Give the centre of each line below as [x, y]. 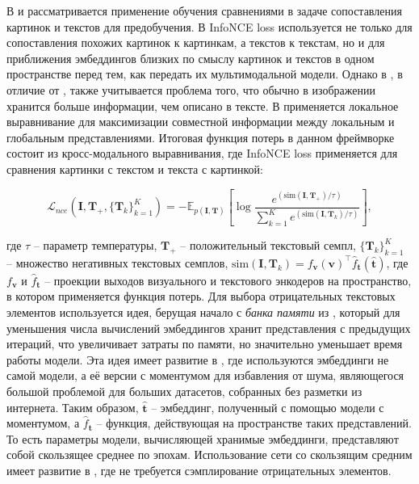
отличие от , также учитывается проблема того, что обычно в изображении [191, 89]
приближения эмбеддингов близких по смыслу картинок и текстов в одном [191, 58]
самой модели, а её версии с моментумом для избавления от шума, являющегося [205, 375]
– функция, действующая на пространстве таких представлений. [254, 423]
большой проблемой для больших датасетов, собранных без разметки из [184, 391]
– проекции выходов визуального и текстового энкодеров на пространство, [228, 280]
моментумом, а [43, 423]
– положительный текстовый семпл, [268, 245]
